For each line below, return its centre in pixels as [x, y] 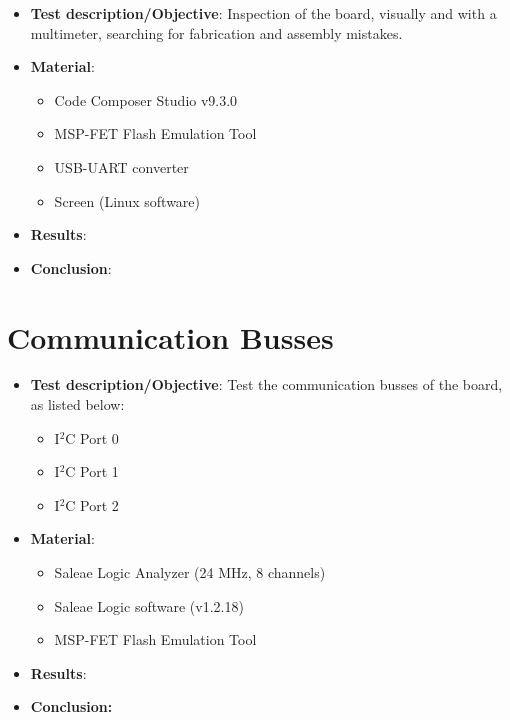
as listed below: [77, 404]
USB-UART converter [121, 166]
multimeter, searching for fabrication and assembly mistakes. [216, 32]
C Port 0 [92, 437]
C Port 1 [92, 471]
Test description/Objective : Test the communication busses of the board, [266, 384]
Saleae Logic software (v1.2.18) [149, 605]
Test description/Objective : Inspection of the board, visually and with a [263, 13]
